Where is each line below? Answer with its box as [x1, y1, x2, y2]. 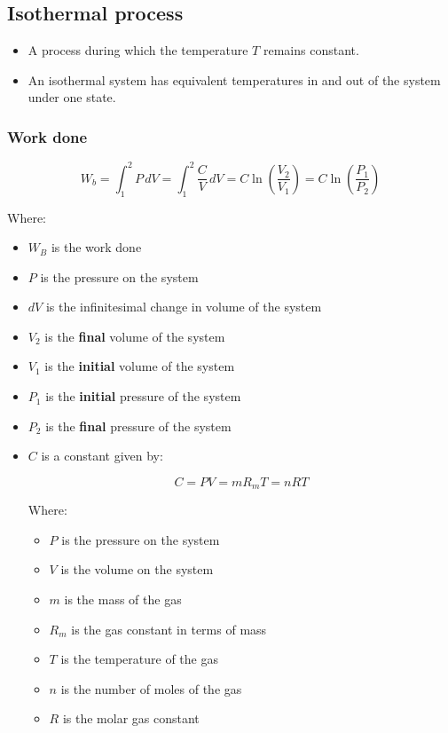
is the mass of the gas [64, 590, 182, 609]
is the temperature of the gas [60, 650, 218, 668]
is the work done [51, 238, 142, 256]
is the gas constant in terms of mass [71, 619, 267, 638]
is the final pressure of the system [45, 416, 232, 435]
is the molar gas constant [62, 709, 200, 728]
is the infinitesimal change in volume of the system [45, 297, 322, 316]
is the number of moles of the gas [60, 679, 242, 698]
